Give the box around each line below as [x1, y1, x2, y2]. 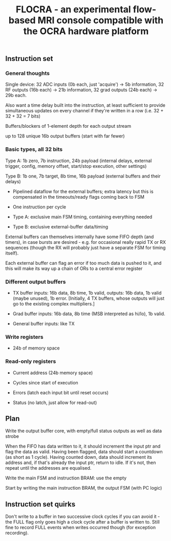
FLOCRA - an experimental [15, 4, 132, 15]
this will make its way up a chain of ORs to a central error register [5, 265, 143, 272]
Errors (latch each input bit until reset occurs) [12, 389, 109, 396]
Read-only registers [5, 358, 56, 365]
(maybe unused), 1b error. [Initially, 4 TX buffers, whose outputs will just [12, 295, 165, 301]
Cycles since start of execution [12, 379, 78, 385]
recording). [5, 530, 29, 536]
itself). [5, 250, 19, 256]
